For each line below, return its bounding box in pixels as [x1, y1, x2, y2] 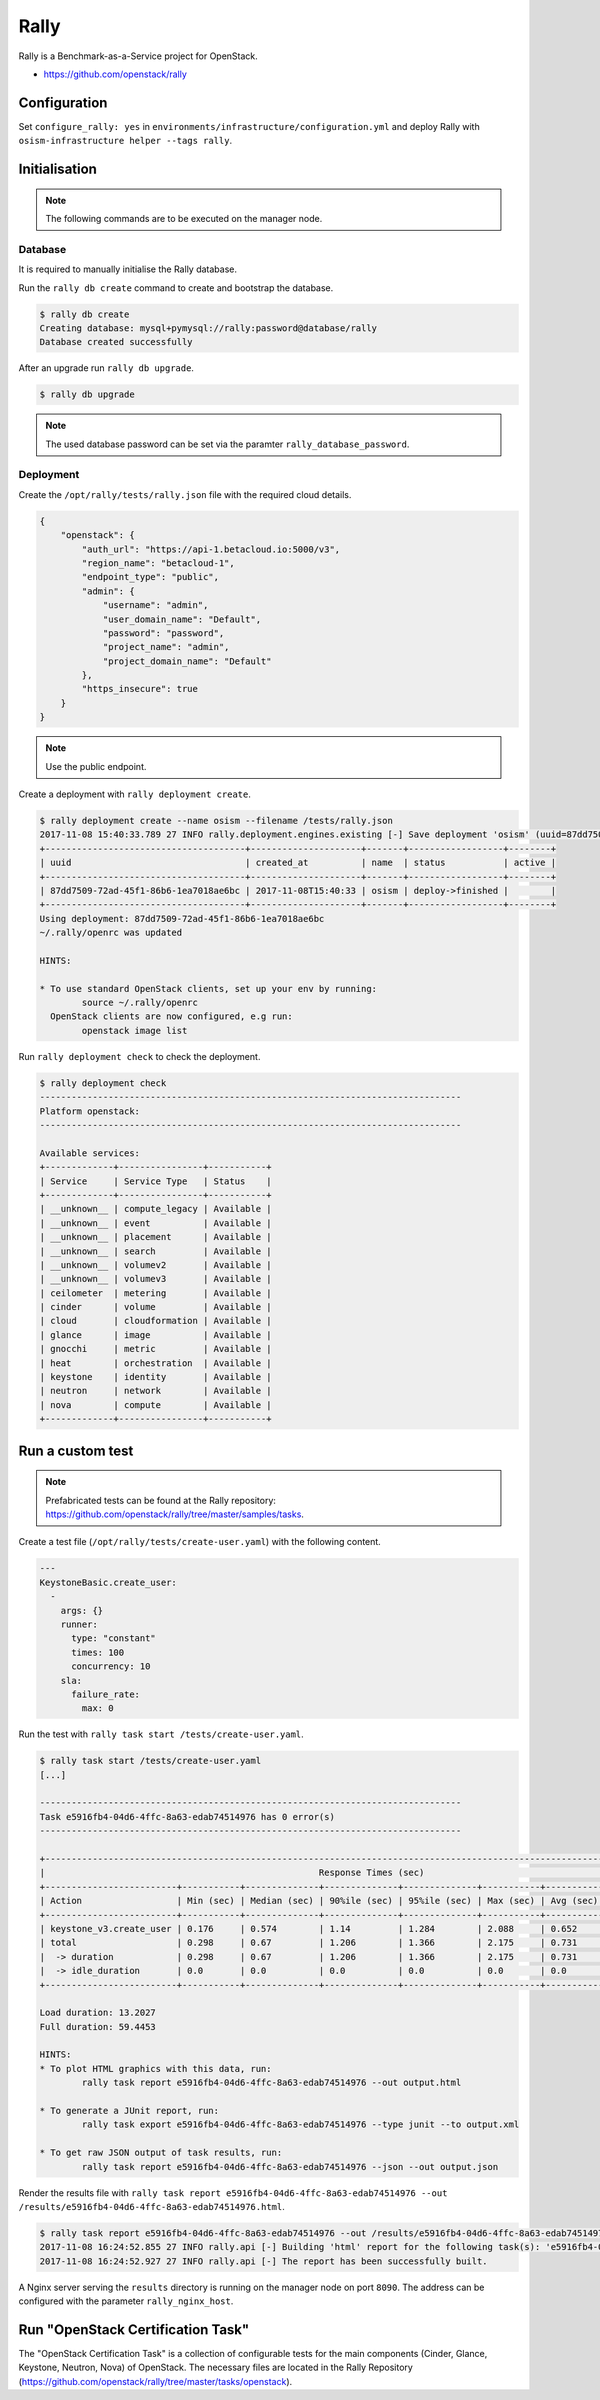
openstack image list [81, 1025, 188, 1036]
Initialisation [18, 161, 97, 178]
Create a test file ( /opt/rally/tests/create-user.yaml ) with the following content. [18, 1536, 382, 1548]
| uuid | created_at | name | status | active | [39, 857, 557, 869]
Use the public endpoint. [45, 760, 147, 772]
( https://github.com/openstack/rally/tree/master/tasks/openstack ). [18, 2375, 293, 2387]
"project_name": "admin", [102, 641, 230, 653]
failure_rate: [71, 1688, 140, 1700]
